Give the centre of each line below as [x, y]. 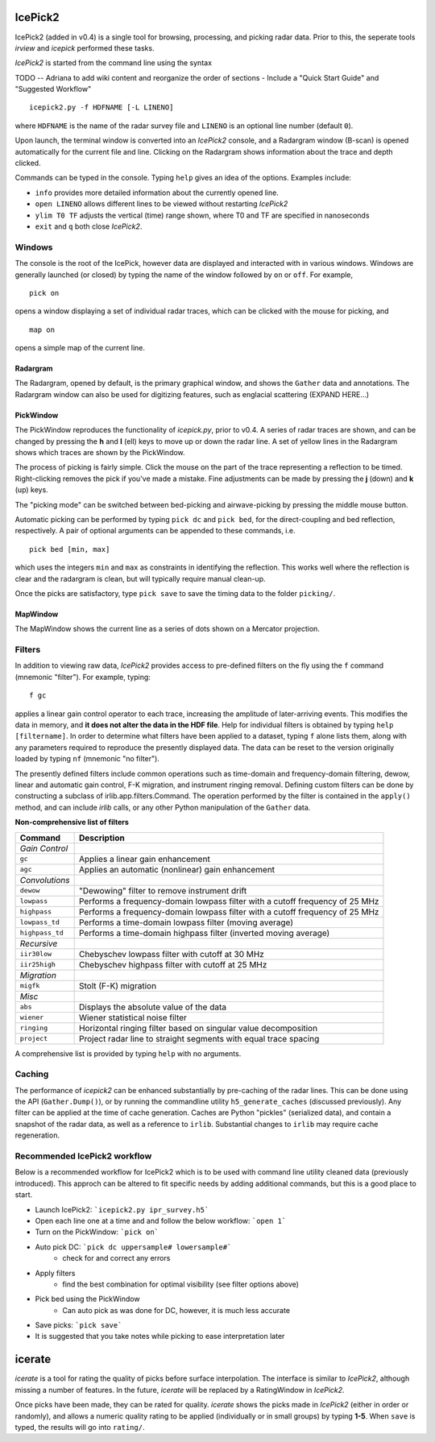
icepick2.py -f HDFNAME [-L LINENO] [101, 108]
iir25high [38, 965]
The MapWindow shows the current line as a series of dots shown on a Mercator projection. [167, 629]
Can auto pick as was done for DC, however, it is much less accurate [176, 1310]
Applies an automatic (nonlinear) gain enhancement [177, 869]
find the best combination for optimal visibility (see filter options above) [181, 1284]
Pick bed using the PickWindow [87, 1299]
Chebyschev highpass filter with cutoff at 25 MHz [173, 964]
